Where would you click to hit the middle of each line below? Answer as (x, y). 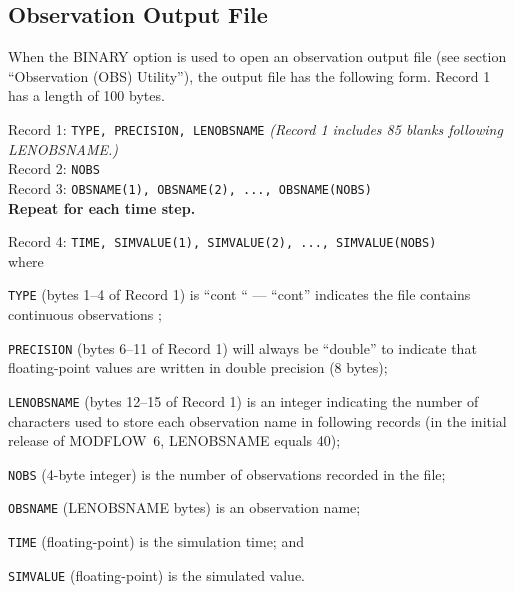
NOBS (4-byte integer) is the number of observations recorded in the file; (227, 473)
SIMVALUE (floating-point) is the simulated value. (157, 574)
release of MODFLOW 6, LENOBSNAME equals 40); (174, 440)
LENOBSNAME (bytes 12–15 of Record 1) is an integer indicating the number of (243, 400)
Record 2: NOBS (54, 168)
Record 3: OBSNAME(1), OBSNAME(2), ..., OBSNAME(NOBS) (190, 187)
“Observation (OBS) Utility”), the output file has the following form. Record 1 (249, 75)
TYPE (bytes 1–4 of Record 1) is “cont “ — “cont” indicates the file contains (239, 294)
